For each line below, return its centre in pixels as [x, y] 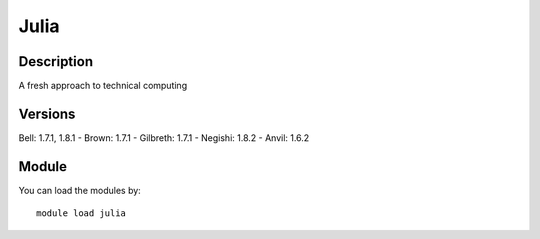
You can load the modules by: [80, 190]
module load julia [81, 213]
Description [56, 61]
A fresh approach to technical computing [103, 86]
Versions [47, 113]
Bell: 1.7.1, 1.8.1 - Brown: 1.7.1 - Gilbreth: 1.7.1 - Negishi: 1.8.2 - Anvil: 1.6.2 [164, 137]
